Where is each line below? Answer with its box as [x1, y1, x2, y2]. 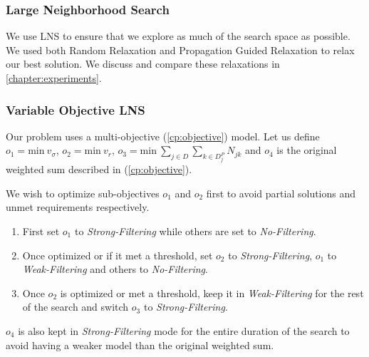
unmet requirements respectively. [6, 200, 150, 214]
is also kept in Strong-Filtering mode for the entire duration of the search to [18, 323, 350, 338]
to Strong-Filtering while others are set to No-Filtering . [74, 223, 316, 238]
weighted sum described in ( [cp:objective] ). [6, 162, 192, 177]
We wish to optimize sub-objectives [6, 185, 160, 200]
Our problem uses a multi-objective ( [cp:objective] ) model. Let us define [6, 128, 320, 143]
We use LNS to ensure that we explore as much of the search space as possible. [6, 29, 350, 43]
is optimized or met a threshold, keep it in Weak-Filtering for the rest [60, 285, 364, 300]
